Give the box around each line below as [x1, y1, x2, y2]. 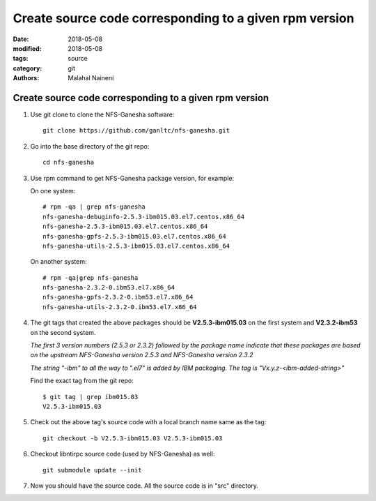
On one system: [30, 186, 76, 195]
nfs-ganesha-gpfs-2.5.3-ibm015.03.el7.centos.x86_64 [42, 232, 226, 240]
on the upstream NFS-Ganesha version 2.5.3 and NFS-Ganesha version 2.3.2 [30, 351, 253, 359]
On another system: [30, 257, 87, 266]
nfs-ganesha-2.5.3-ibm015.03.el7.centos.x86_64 [42, 223, 208, 230]
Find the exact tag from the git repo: [30, 377, 134, 385]
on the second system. [30, 328, 96, 336]
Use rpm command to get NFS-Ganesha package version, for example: [30, 174, 235, 182]
